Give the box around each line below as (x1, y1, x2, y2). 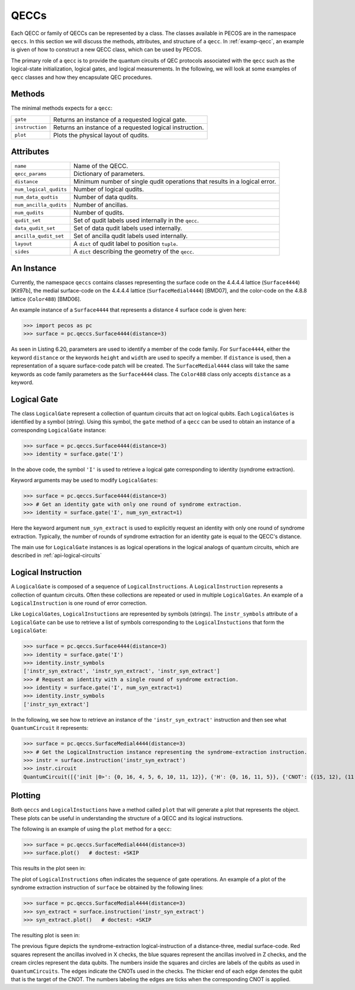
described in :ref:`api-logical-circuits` (11, 552, 102, 559)
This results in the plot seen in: (11, 865, 86, 872)
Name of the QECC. (73, 162, 128, 170)
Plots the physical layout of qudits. (53, 131, 149, 139)
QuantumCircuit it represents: (11, 725, 89, 732)
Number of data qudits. (73, 193, 138, 201)
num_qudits (14, 209, 44, 216)
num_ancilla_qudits (14, 201, 67, 208)
